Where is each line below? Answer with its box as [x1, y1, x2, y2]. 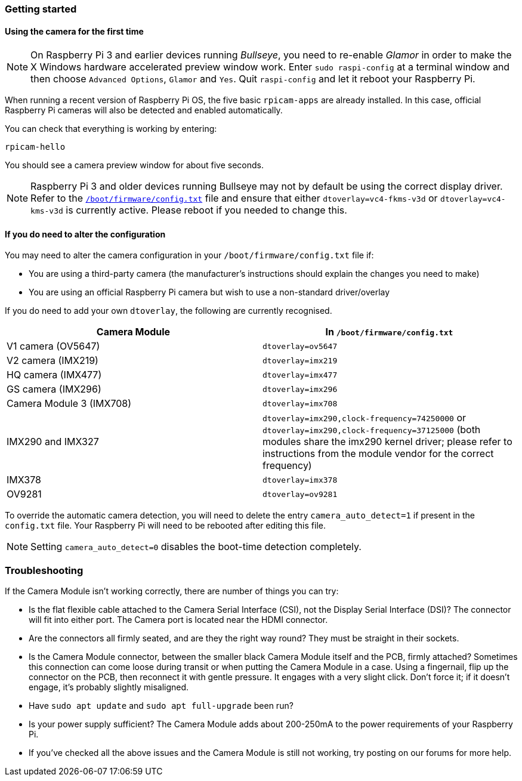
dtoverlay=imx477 [262, 370, 338, 379]
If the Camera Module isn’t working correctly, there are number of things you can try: [5, 586, 339, 597]
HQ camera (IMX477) [7, 369, 102, 381]
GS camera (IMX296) [7, 383, 101, 396]
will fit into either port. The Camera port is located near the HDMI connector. [29, 615, 328, 625]
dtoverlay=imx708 [262, 399, 338, 408]
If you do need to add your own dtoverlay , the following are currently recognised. [5, 305, 332, 316]
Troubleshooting [5, 564, 84, 576]
